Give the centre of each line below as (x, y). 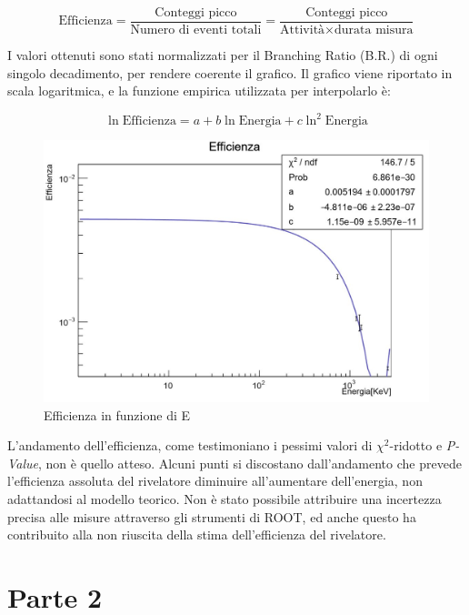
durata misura (374, 30)
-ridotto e (416, 445)
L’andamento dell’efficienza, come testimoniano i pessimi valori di (190, 445)
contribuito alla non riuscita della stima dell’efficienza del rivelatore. (197, 534)
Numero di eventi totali (196, 30)
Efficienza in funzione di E (117, 414)
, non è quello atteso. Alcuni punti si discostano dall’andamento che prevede (250, 463)
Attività (303, 30)
